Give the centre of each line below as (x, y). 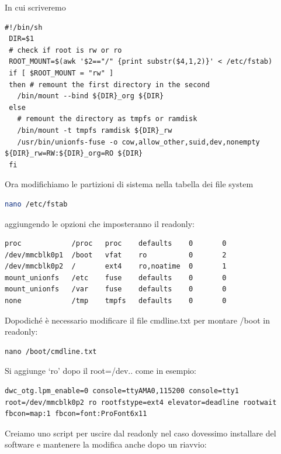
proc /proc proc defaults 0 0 (116, 244)
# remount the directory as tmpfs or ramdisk (107, 119)
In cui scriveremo (35, 7)
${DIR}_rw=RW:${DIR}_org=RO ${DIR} (74, 154)
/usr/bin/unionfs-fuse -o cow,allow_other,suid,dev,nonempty (138, 142)
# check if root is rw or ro (65, 50)
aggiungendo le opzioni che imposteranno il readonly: (100, 223)
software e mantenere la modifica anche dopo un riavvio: (106, 444)
